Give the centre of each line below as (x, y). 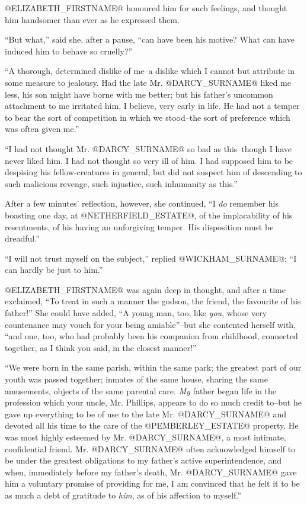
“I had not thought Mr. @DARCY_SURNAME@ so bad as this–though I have (148, 148)
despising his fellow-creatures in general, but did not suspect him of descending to (153, 172)
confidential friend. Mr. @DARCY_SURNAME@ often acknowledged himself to (150, 448)
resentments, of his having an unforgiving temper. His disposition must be (139, 226)
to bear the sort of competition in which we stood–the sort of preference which (148, 117)
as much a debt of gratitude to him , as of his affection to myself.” (123, 495)
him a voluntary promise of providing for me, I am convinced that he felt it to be (152, 483)
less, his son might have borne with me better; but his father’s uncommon (139, 94)
